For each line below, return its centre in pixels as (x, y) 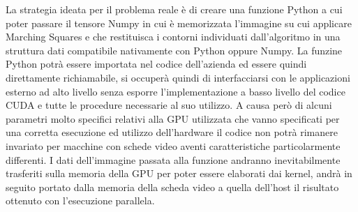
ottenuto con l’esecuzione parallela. (80, 200)
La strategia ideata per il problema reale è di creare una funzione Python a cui (174, 9)
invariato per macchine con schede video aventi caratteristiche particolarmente (173, 145)
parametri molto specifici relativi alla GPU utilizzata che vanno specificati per (173, 118)
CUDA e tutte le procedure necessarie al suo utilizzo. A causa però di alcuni (169, 105)
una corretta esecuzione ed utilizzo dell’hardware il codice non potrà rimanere (172, 132)
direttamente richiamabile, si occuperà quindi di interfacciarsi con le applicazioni (178, 77)
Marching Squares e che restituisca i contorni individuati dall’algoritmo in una (173, 37)
